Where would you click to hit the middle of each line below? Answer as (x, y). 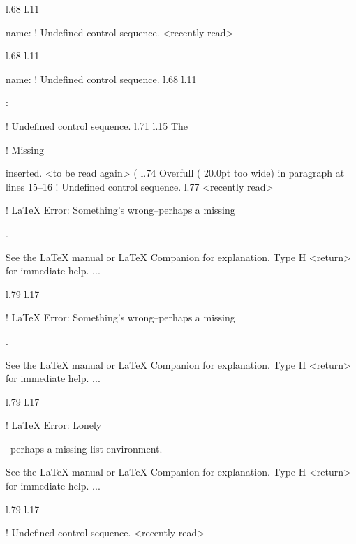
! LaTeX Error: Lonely (54, 425)
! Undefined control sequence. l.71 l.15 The (97, 125)
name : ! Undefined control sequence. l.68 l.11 (101, 79)
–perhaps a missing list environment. (84, 448)
